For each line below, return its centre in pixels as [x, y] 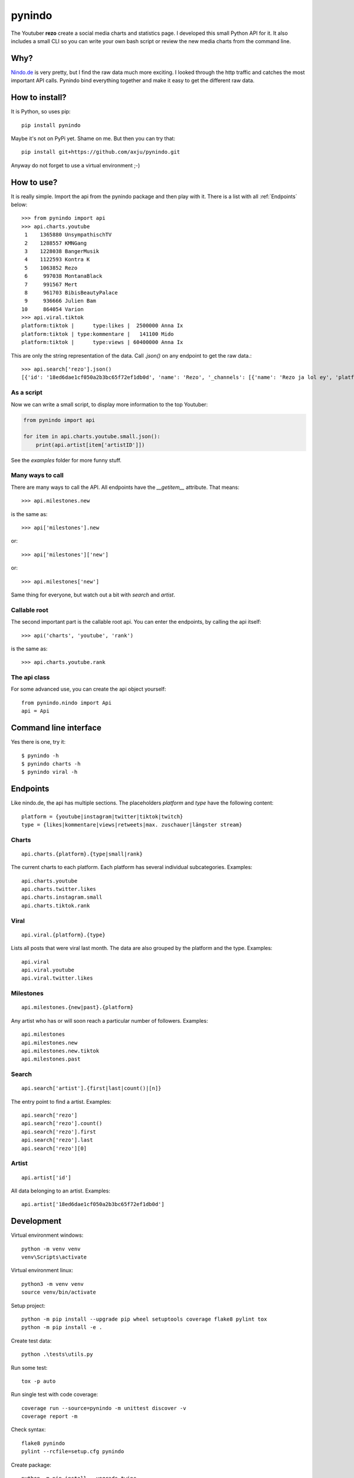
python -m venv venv [51, 1249]
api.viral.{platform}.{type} [63, 935]
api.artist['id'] [46, 1177]
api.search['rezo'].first [59, 1132]
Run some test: [29, 1367]
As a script [27, 393]
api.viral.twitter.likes [57, 978]
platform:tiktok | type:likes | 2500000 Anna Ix [102, 326]
